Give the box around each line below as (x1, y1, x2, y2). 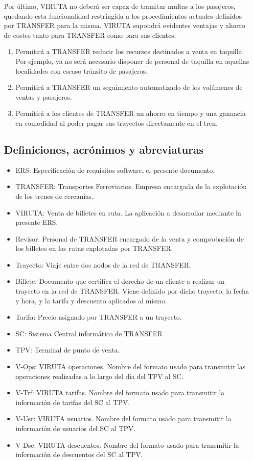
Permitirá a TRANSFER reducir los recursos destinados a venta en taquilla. (15, 46, 244, 56)
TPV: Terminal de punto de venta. (15, 345, 120, 355)
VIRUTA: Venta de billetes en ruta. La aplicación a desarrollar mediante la (15, 207, 241, 217)
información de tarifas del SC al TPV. (15, 397, 130, 407)
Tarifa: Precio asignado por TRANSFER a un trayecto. (15, 312, 182, 322)
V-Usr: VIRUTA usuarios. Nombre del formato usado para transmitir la (15, 413, 231, 424)
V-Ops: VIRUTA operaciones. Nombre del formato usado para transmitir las (15, 361, 246, 372)
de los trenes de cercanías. (15, 190, 93, 201)
